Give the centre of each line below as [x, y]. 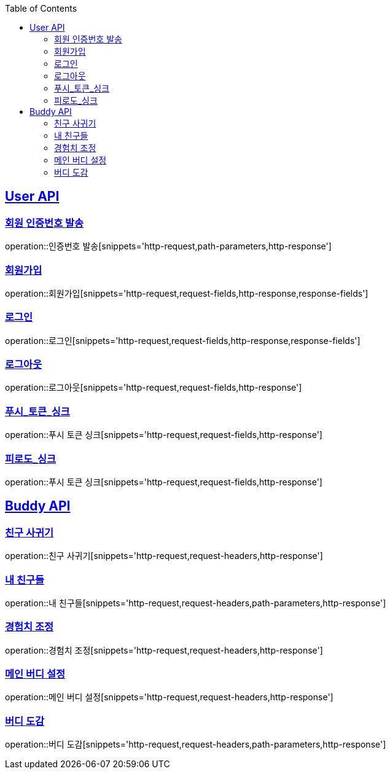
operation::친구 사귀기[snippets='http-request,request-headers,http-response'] [164, 556]
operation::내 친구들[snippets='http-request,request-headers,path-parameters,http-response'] [196, 603]
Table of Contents [41, 8]
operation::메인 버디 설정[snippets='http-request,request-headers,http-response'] [169, 697]
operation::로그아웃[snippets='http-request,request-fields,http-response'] [154, 388]
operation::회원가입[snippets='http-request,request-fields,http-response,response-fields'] [187, 293]
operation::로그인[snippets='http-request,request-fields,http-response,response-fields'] [183, 340]
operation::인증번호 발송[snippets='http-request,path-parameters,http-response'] [168, 246]
